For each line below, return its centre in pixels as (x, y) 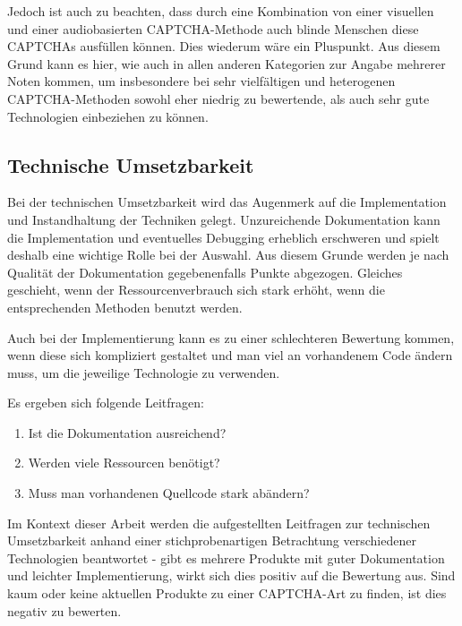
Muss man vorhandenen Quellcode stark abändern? (169, 493)
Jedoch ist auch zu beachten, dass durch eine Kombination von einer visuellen (221, 11)
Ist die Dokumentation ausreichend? (127, 432)
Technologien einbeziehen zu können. (108, 116)
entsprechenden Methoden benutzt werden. (125, 307)
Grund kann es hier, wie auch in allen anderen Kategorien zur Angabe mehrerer (227, 63)
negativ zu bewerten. (64, 610)
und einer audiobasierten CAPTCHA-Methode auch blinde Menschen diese (213, 28)
